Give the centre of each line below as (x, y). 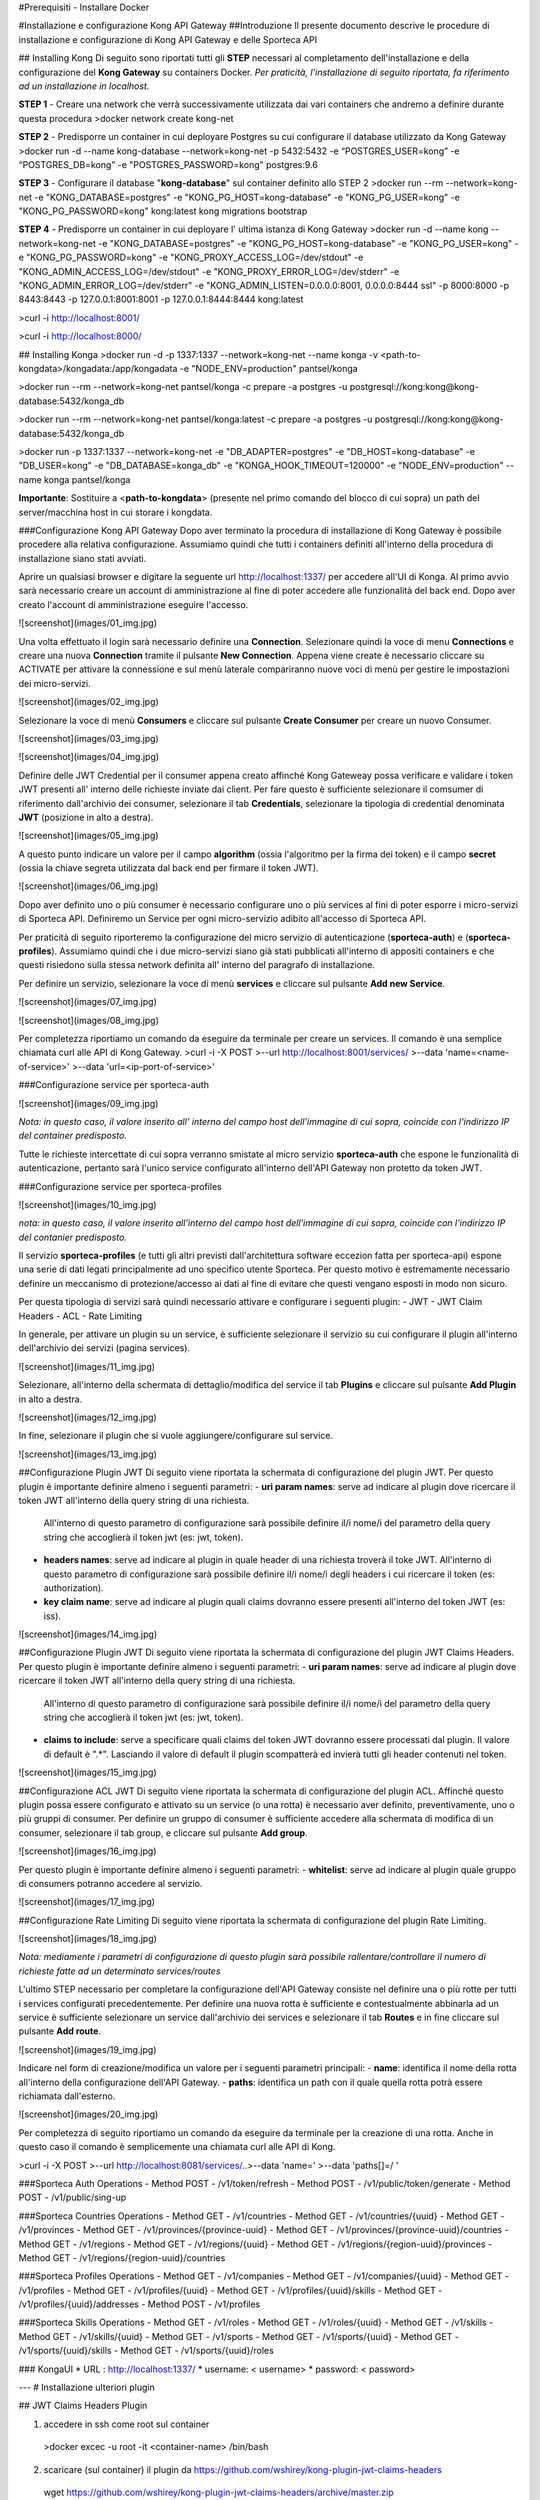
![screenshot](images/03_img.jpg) (88, 738)
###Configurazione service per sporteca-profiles (120, 1186)
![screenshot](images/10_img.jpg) (87, 1204)
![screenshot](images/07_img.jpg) (87, 1002)
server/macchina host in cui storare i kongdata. (115, 512)
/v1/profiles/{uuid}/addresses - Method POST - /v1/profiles (139, 2304)
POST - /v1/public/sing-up (72, 2197)
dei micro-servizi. (55, 683)
